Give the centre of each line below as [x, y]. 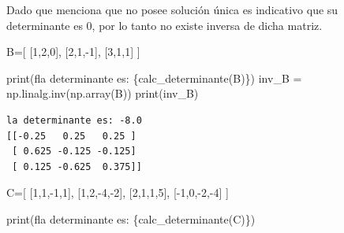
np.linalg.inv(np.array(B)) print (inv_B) [103, 93]
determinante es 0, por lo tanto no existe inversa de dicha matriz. [165, 25]
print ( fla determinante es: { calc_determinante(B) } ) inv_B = [154, 78]
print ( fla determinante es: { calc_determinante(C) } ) [131, 218]
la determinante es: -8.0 [74, 120]
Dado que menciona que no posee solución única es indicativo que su [172, 9]
